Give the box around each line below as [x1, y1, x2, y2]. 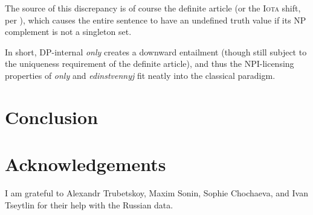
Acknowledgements [5, 152, 166, 176]
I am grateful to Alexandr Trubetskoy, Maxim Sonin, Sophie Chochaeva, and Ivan [5, 187, 308, 199]
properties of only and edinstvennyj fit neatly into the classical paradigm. [5, 69, 276, 81]
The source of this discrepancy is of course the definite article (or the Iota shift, [5, 2, 301, 14]
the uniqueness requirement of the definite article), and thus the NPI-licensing [5, 57, 294, 70]
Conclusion [5, 104, 98, 129]
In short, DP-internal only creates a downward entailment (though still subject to [5, 45, 307, 58]
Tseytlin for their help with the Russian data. [5, 198, 173, 211]
